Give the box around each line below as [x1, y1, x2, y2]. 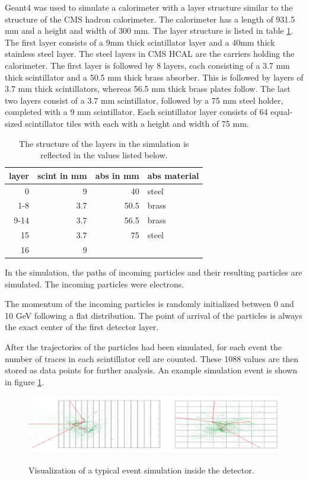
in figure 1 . [5, 375, 44, 388]
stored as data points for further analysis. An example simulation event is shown [5, 364, 298, 376]
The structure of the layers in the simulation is [19, 137, 189, 149]
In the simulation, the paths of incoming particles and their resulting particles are [5, 266, 302, 279]
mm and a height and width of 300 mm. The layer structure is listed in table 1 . [5, 24, 294, 37]
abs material [147, 169, 199, 181]
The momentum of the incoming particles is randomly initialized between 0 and [5, 297, 294, 310]
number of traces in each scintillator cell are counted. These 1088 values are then [5, 352, 299, 364]
